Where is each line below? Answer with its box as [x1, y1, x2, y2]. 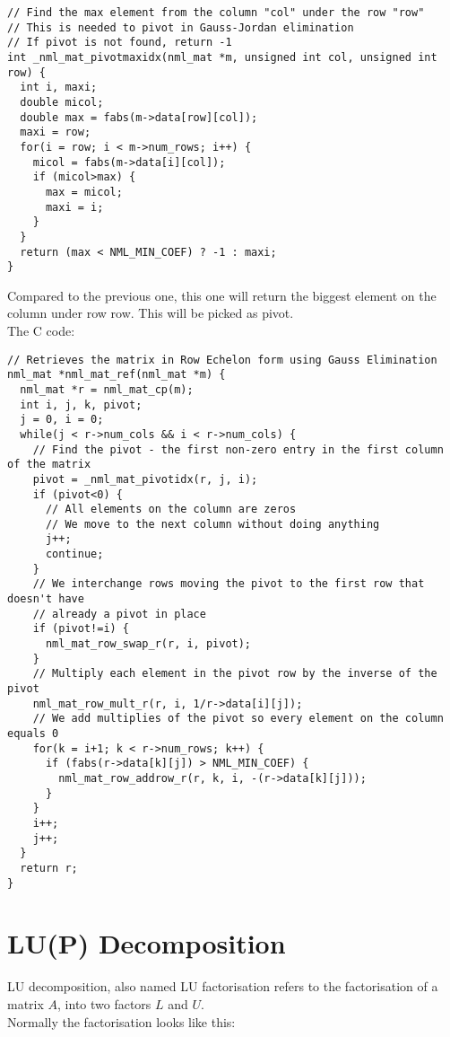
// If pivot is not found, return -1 [7, 36, 232, 49]
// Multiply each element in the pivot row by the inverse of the [32, 667, 437, 681]
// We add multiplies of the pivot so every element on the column [32, 712, 444, 725]
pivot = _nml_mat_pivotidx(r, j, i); [32, 472, 258, 486]
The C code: [7, 321, 75, 339]
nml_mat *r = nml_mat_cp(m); [20, 382, 194, 396]
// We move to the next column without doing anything [45, 517, 380, 531]
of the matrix [7, 458, 91, 471]
